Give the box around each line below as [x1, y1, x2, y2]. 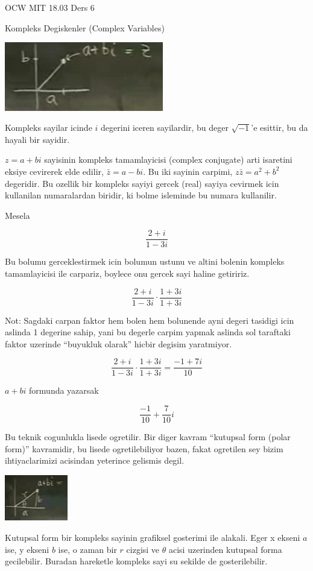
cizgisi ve [126, 543, 160, 555]
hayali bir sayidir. [5, 133, 70, 145]
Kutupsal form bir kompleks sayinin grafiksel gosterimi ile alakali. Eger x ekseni [5, 531, 300, 544]
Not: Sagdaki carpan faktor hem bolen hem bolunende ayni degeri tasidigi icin [5, 314, 294, 326]
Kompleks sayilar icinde [5, 121, 92, 134]
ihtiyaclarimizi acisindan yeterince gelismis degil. [5, 454, 185, 467]
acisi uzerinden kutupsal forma [168, 543, 282, 555]
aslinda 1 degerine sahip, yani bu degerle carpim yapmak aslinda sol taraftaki [5, 326, 291, 338]
